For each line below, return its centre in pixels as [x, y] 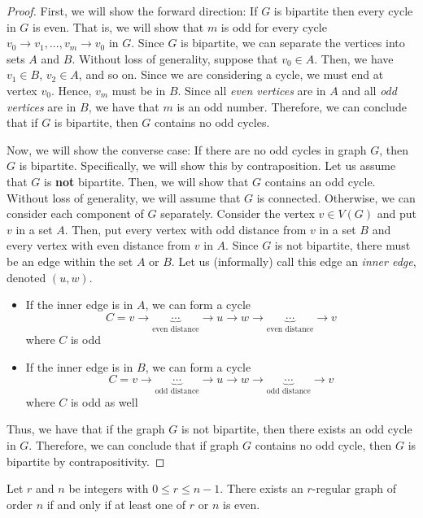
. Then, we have [354, 58]
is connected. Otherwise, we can [336, 197]
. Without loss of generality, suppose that [175, 58]
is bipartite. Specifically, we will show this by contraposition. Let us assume [207, 165]
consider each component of [75, 213]
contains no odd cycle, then [323, 444]
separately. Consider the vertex [238, 213]
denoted [26, 277]
